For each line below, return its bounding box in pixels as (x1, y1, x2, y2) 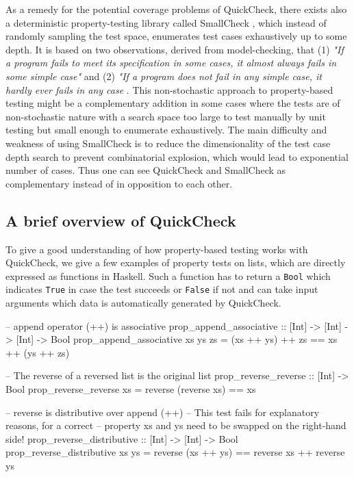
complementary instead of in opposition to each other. (5, 176, 233, 190)
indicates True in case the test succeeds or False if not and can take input (5, 282, 318, 296)
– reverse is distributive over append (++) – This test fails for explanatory (5, 404, 320, 419)
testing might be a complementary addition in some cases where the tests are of (5, 96, 340, 110)
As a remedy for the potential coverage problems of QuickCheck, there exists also (5, 2, 347, 16)
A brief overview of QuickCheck (5, 209, 236, 231)
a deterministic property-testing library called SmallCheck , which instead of (5, 15, 327, 29)
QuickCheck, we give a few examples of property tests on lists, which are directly (5, 255, 346, 270)
